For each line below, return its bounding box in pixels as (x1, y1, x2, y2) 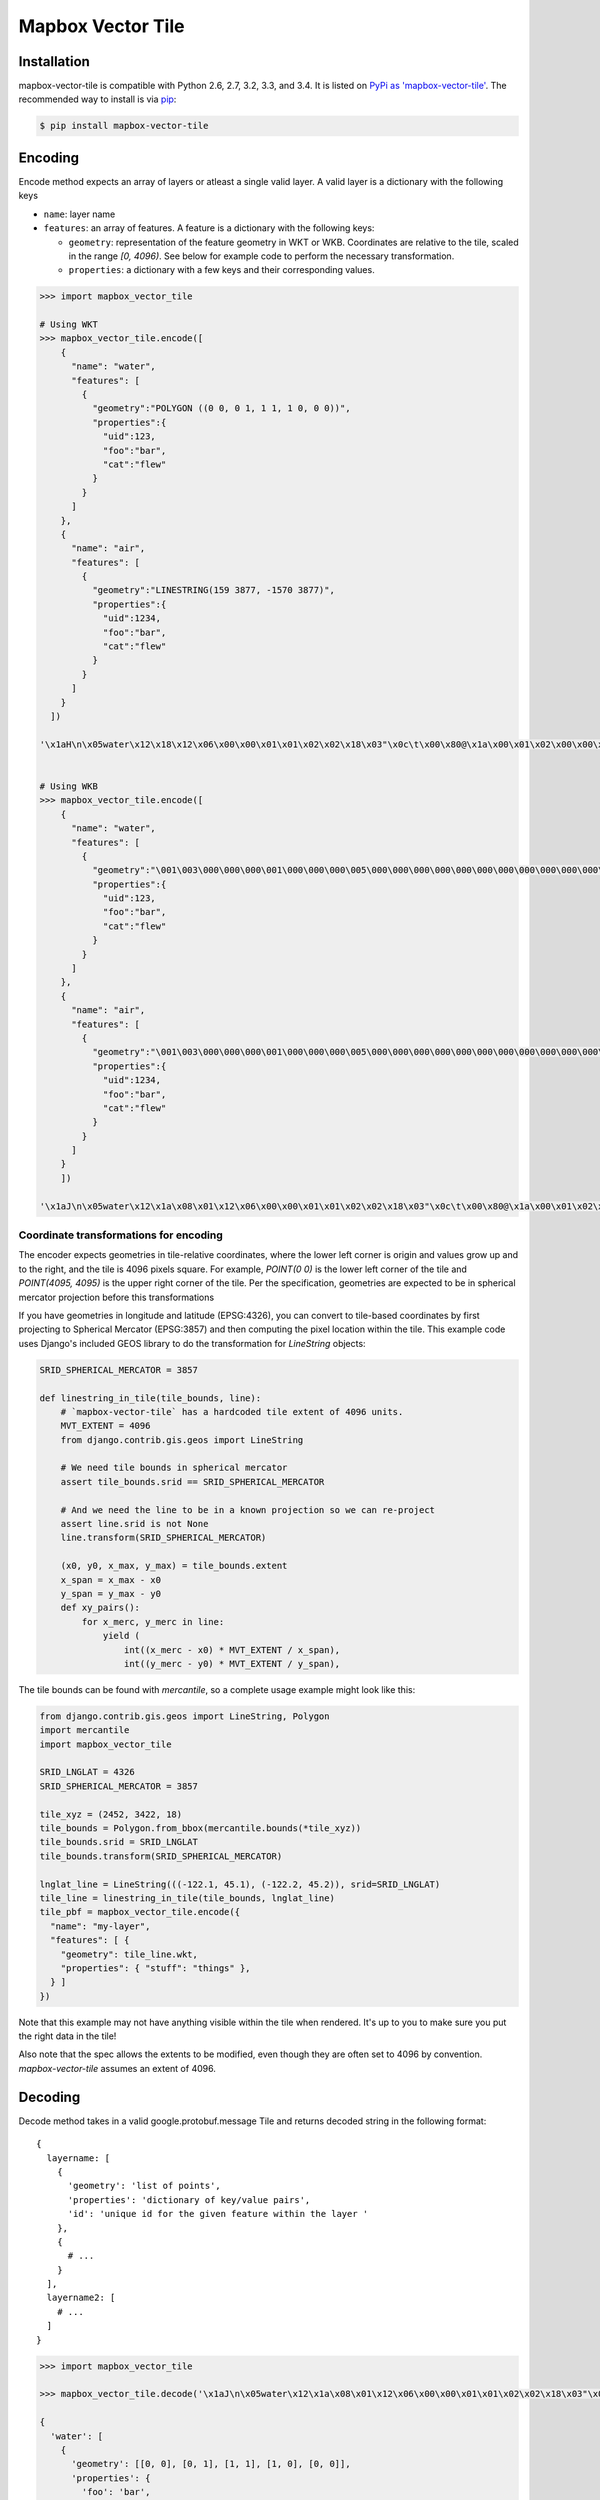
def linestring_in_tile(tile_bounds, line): (39, 1392, 262, 1404)
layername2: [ (46, 2292, 116, 2304)
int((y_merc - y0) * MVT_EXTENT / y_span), (123, 1658, 341, 1669)
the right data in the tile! (18, 2030, 117, 2042)
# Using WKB (39, 780, 99, 792)
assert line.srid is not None (60, 1518, 209, 1530)
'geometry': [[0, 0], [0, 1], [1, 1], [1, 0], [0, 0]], (71, 2458, 351, 2470)
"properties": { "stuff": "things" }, (60, 1962, 251, 1974)
